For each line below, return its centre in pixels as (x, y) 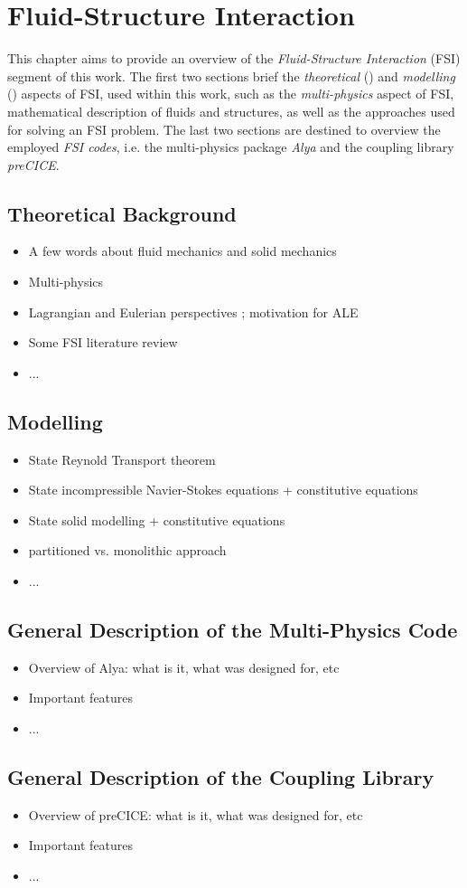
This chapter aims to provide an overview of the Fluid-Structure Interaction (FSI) (234, 58)
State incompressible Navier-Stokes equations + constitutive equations (223, 490)
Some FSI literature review (103, 342)
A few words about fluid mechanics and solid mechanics (182, 251)
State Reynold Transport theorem (122, 459)
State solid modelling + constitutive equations (157, 520)
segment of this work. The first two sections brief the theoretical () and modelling (231, 76)
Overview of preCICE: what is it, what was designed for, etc (196, 814)
